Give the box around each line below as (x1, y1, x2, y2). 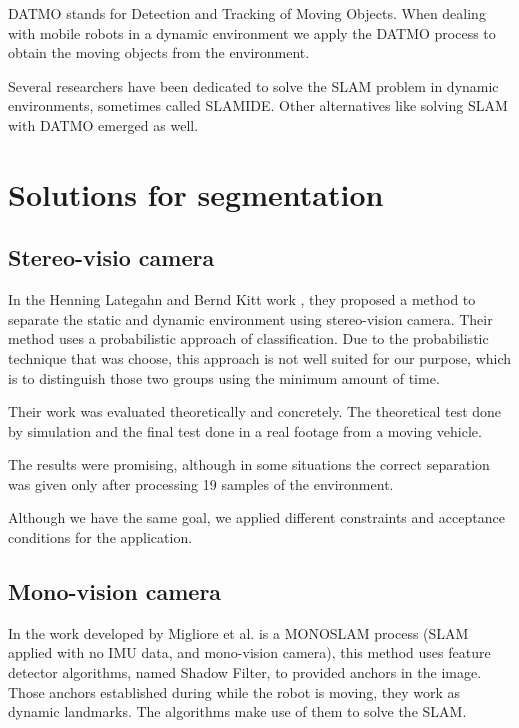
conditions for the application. (8, 527, 193, 548)
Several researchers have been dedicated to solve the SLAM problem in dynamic (8, 75, 499, 96)
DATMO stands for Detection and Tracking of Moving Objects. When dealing (8, 3, 486, 23)
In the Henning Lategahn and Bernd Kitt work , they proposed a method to (8, 289, 476, 310)
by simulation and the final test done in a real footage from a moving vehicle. (8, 420, 482, 441)
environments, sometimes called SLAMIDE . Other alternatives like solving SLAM (8, 95, 508, 116)
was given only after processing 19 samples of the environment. (8, 473, 394, 494)
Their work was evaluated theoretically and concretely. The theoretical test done (8, 401, 502, 422)
